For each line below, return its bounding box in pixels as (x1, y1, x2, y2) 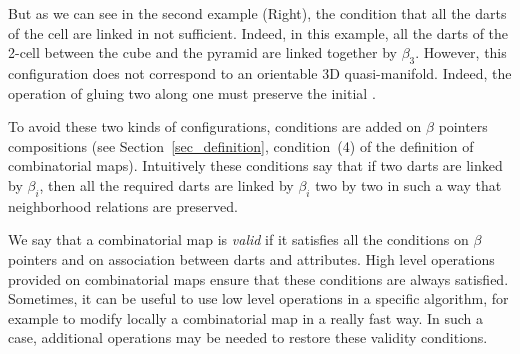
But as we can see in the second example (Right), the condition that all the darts (8, 3, 507, 23)
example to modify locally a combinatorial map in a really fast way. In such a (8, 307, 484, 328)
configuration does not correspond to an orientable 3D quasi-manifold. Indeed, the (8, 62, 512, 83)
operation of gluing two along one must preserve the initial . (8, 82, 376, 103)
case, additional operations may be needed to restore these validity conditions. (8, 327, 488, 348)
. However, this (415, 42, 507, 63)
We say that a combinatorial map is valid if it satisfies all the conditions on (8, 229, 469, 250)
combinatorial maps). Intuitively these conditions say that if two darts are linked (8, 155, 503, 176)
